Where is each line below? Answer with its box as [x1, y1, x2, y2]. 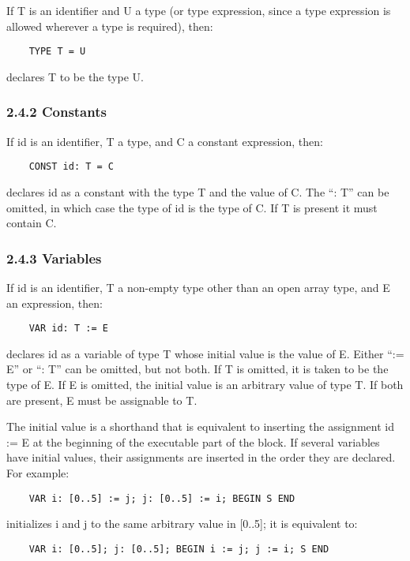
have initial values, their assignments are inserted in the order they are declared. [6, 449, 396, 466]
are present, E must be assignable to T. [6, 391, 197, 408]
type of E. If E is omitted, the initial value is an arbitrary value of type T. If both [6, 376, 404, 392]
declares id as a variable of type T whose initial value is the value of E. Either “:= [6, 345, 404, 361]
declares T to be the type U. [6, 68, 144, 84]
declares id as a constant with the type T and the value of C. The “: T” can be [6, 183, 389, 200]
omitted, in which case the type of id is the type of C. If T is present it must [6, 199, 378, 215]
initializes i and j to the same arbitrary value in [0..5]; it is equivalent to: [6, 515, 358, 532]
